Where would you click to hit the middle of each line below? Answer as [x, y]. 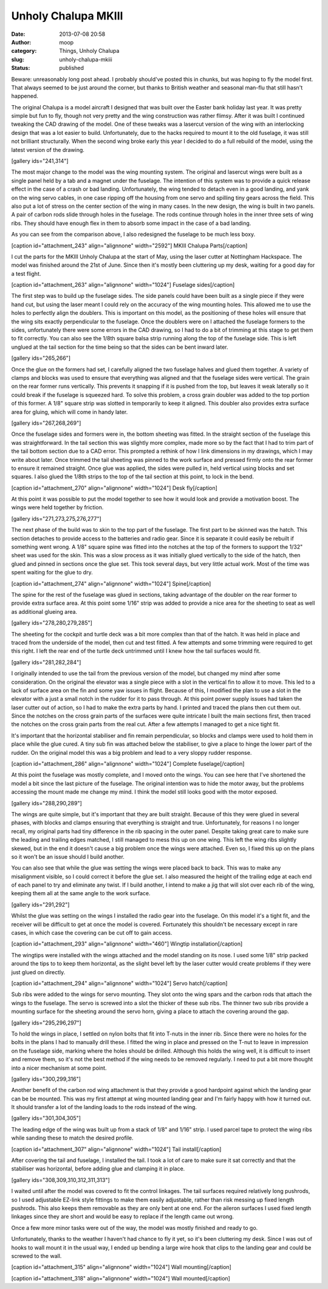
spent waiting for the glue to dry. [52, 572]
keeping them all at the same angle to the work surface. [81, 893]
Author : [21, 42]
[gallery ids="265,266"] [41, 358]
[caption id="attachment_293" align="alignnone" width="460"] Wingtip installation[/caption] [127, 944]
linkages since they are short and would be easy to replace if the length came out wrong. [122, 1217]
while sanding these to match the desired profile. [72, 1138]
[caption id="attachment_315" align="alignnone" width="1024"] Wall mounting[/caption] [121, 1267]
